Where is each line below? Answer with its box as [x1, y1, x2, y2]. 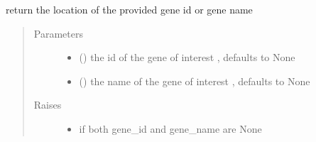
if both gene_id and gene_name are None [79, 121, 262, 136]
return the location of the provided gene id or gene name [6, 2, 253, 16]
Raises [33, 97, 62, 112]
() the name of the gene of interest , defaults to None [79, 73, 310, 88]
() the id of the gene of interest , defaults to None [79, 50, 295, 65]
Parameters [33, 26, 83, 40]
